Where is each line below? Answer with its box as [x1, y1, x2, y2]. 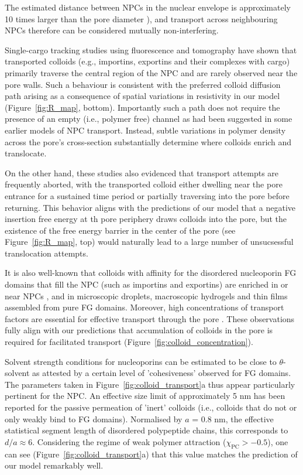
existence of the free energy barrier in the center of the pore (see [5, 224, 236, 236]
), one [267, 435, 288, 447]
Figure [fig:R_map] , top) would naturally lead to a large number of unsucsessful [5, 235, 294, 248]
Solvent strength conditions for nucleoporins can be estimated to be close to [5, 355, 277, 367]
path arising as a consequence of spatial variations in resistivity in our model [5, 90, 280, 102]
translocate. [5, 147, 47, 159]
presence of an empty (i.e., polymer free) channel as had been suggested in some [5, 112, 292, 125]
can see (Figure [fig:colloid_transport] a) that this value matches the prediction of [5, 447, 298, 460]
